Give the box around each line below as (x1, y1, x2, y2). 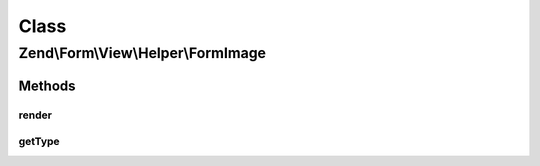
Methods (18, 77, 76, 94)
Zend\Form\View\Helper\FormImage (18, 44, 267, 62)
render (18, 108, 52, 122)
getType (18, 135, 60, 149)
